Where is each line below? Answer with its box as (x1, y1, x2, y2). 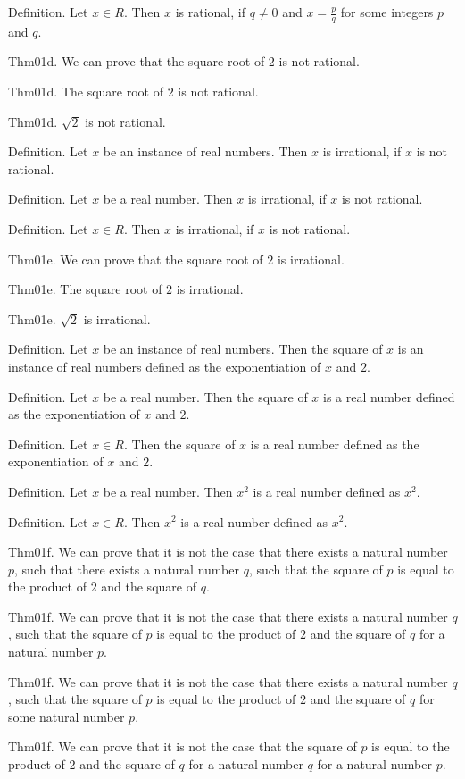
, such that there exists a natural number (14, 559, 240, 578)
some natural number (8, 707, 125, 725)
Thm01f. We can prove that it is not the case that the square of (8, 737, 357, 756)
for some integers (340, 3, 434, 21)
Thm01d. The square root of (8, 82, 163, 101)
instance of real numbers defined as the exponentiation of (8, 356, 321, 375)
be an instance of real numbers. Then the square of (103, 339, 383, 358)
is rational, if (175, 3, 245, 21)
